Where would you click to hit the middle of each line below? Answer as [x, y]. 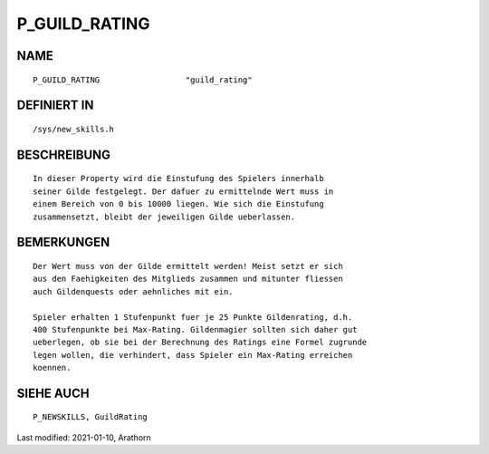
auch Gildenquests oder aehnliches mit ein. [134, 291]
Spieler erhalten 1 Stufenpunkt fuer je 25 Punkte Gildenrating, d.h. [193, 317]
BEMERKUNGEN [63, 242]
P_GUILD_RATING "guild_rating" [143, 80]
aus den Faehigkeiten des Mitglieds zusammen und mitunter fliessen [188, 279]
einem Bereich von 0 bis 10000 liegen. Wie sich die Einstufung [179, 204]
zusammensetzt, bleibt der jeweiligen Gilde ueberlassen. [164, 217]
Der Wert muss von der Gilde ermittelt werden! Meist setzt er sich [188, 266]
